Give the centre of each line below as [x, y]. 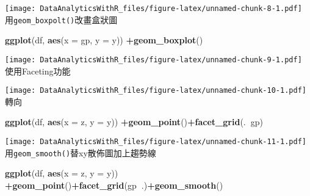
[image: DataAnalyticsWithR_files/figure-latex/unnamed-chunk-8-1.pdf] [153, 9]
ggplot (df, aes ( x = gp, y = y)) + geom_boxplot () [104, 40]
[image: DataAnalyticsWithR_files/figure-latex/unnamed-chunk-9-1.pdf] [153, 60]
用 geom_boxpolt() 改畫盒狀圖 [61, 19]
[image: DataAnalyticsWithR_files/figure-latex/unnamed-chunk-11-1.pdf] [156, 142]
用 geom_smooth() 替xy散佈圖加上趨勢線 [81, 152]
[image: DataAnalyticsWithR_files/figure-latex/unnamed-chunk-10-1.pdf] [156, 91]
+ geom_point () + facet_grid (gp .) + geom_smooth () [114, 185]
